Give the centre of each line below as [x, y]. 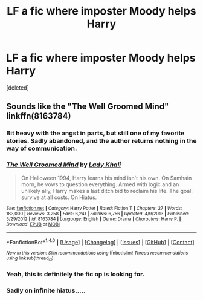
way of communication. [42, 148]
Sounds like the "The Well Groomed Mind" [88, 107]
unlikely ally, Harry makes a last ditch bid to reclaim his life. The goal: [107, 191]
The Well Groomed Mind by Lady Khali [64, 165]
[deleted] [18, 87]
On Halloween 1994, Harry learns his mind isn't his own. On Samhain [106, 178]
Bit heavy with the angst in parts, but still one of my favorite [95, 133]
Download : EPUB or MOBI [33, 224]
